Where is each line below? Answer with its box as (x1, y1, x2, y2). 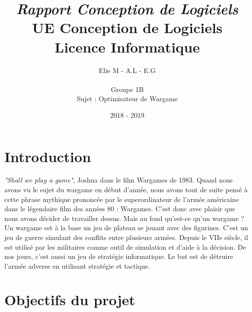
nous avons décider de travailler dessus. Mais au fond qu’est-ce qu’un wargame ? (4, 213, 244, 223)
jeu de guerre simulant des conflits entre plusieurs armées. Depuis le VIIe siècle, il (4, 232, 248, 242)
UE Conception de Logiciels (32, 18, 223, 37)
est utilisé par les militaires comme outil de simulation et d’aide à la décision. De (4, 241, 246, 252)
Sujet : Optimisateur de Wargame (77, 93, 178, 104)
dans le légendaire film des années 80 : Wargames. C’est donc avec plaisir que (4, 203, 235, 214)
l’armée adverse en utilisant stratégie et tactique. (4, 260, 150, 271)
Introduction (4, 147, 91, 166)
